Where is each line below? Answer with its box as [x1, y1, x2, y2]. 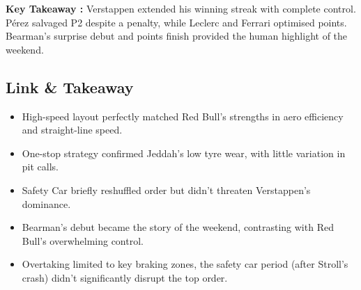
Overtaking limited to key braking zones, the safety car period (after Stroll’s [22, 257, 348, 271]
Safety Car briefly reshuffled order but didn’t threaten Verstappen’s [22, 182, 311, 197]
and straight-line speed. [22, 122, 123, 137]
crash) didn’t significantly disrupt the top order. [22, 270, 228, 284]
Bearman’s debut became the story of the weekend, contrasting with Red [22, 220, 334, 234]
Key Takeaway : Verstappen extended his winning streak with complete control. [6, 1, 356, 15]
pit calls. [22, 159, 59, 174]
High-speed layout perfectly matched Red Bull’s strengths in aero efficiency [22, 108, 344, 123]
